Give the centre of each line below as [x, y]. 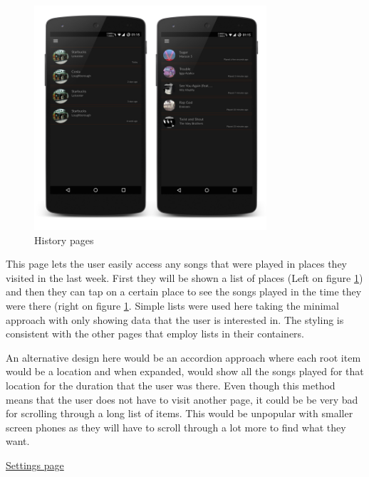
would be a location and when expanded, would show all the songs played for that [185, 371]
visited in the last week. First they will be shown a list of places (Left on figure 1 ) [184, 277]
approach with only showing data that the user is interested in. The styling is [175, 319]
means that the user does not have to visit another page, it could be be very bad [182, 399]
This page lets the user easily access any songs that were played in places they [177, 264]
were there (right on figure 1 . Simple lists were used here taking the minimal [172, 306]
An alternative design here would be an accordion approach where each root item [183, 357]
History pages [64, 240]
